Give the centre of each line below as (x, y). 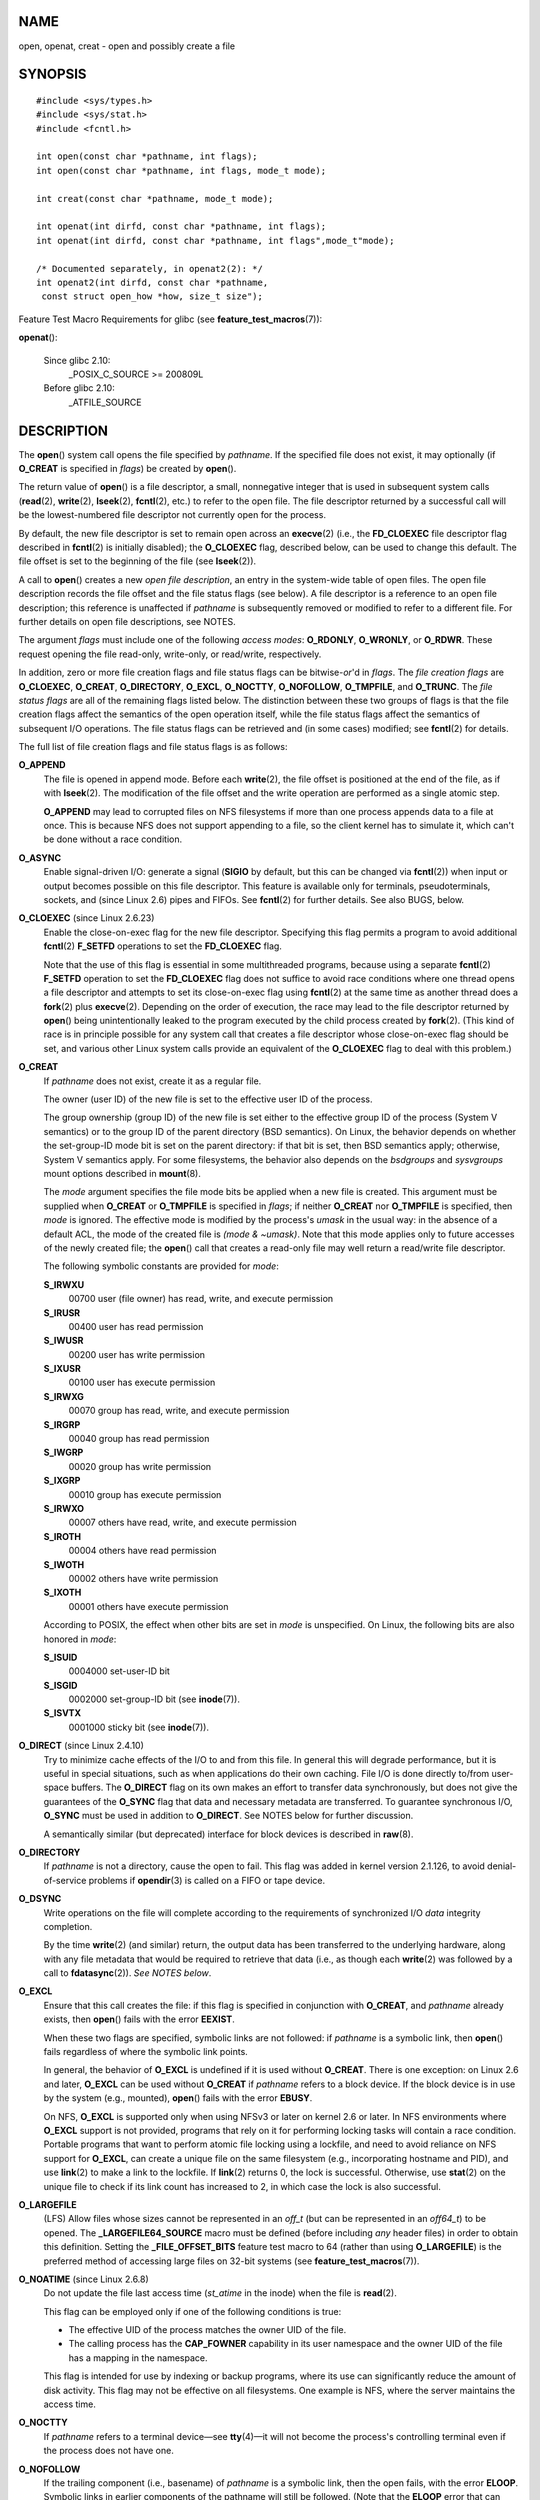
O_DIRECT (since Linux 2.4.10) (81, 1746)
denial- (501, 1866)
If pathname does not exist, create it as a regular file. (152, 1081)
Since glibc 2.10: (77, 360)
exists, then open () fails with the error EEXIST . (139, 2019)
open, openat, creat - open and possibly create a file (126, 46)
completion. (68, 1926)
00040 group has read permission (139, 1439)
